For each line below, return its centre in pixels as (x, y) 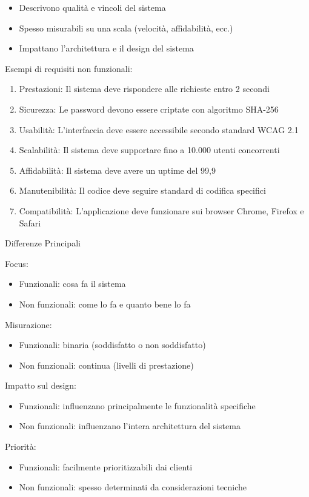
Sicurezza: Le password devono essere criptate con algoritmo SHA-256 (149, 109)
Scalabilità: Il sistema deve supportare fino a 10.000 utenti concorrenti (149, 150)
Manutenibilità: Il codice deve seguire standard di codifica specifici (142, 190)
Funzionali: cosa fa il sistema (72, 284)
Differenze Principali (43, 243)
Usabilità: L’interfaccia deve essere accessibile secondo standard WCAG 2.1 (159, 129)
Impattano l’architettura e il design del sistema (106, 48)
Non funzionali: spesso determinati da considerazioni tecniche (133, 487)
